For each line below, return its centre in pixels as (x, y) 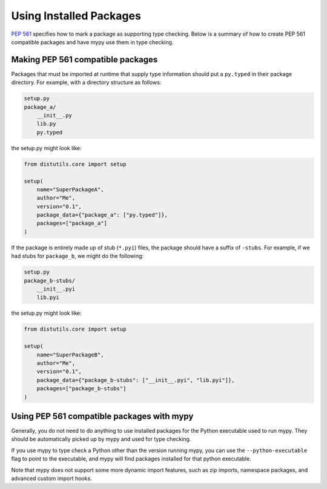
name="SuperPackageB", (70, 355)
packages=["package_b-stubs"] (81, 389)
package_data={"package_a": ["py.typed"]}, (102, 215)
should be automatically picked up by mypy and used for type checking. (101, 439)
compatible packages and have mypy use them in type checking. (92, 42)
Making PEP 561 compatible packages (84, 60)
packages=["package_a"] (72, 223)
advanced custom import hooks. (51, 478)
